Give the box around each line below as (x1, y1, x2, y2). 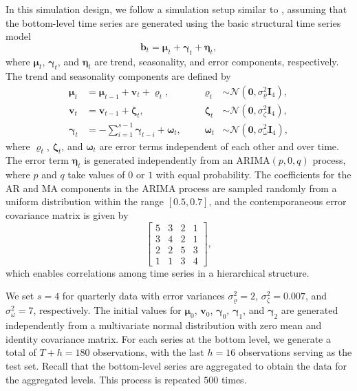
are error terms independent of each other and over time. (99, 138, 339, 153)
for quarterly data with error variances (62, 288, 225, 303)
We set (6, 288, 34, 303)
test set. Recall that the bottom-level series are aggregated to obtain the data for (6, 358, 347, 372)
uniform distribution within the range (6, 194, 164, 209)
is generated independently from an (84, 153, 233, 167)
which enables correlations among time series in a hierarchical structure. (6, 265, 310, 279)
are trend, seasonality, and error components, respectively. (94, 54, 339, 68)
